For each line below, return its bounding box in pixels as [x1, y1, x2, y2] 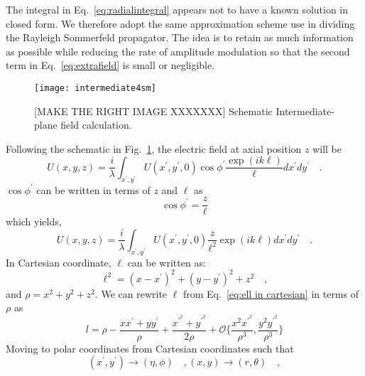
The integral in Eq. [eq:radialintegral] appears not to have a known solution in [6, 2, 349, 16]
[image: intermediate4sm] [34, 82, 156, 93]
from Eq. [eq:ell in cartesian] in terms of [182, 286, 359, 301]
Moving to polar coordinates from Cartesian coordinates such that [6, 340, 294, 355]
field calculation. [60, 117, 132, 132]
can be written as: [127, 254, 206, 269]
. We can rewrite [94, 286, 168, 301]
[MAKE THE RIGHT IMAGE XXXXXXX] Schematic [34, 103, 273, 118]
